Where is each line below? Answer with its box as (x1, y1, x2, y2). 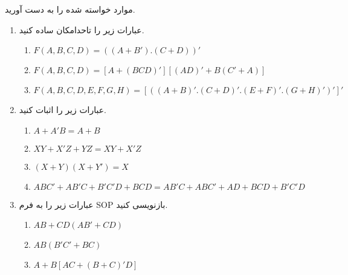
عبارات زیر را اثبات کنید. (19, 103, 106, 116)
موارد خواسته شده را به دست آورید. (5, 3, 135, 15)
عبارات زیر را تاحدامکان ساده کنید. (19, 23, 144, 36)
